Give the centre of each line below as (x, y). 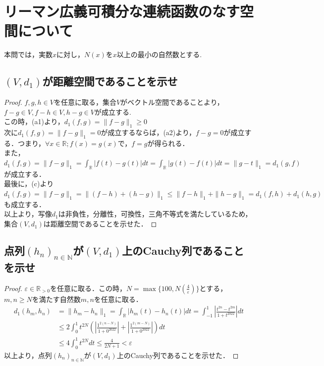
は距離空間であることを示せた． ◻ (100, 224)
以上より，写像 (28, 214)
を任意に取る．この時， (88, 288)
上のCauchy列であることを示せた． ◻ (178, 355)
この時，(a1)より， (34, 121)
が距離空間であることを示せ (110, 81)
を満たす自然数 (56, 299)
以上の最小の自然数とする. (159, 54)
